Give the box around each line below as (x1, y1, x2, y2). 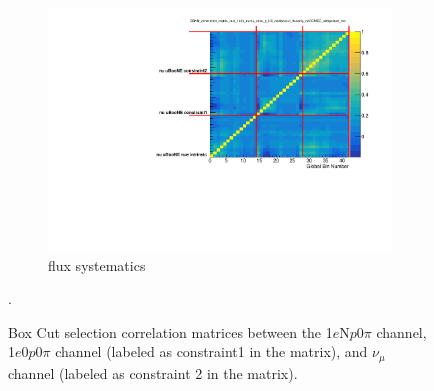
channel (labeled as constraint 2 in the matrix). (8, 362, 298, 383)
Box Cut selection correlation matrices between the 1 (8, 321, 333, 342)
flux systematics (48, 254, 146, 275)
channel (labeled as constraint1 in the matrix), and (55, 341, 368, 362)
